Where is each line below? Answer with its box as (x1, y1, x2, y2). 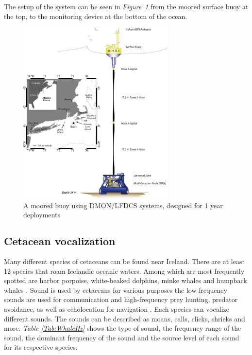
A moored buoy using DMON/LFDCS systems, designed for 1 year (23, 200, 223, 210)
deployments (23, 210, 60, 220)
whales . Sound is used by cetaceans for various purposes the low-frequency (4, 284, 227, 295)
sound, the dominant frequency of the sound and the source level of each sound (4, 332, 239, 342)
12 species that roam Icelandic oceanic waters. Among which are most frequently (4, 266, 245, 276)
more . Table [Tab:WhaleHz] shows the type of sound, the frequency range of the (4, 323, 241, 333)
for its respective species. (4, 342, 78, 352)
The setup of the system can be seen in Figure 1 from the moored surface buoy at (4, 1, 249, 11)
